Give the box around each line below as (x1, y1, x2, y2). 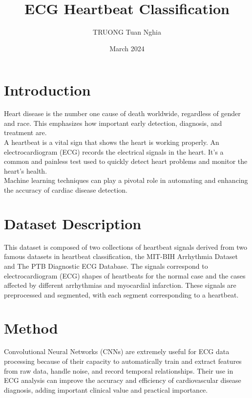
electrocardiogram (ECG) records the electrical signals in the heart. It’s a (4, 146, 224, 157)
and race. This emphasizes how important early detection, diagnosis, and (4, 118, 222, 128)
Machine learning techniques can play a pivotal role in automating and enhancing (4, 175, 248, 185)
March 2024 (109, 43, 145, 53)
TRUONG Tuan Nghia (93, 27, 161, 37)
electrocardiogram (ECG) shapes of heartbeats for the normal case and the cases (4, 270, 246, 280)
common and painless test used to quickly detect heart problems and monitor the (4, 156, 248, 166)
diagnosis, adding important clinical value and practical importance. (4, 384, 208, 395)
